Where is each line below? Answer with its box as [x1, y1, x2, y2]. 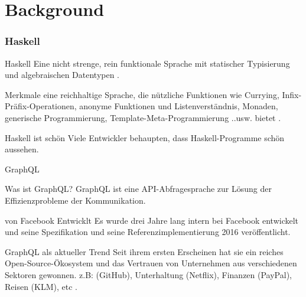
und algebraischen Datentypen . [5, 68, 120, 81]
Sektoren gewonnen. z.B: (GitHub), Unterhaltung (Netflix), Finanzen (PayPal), [5, 268, 292, 280]
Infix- [282, 88, 302, 100]
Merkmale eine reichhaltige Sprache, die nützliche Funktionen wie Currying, [5, 88, 279, 100]
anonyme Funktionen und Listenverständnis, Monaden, [79, 100, 278, 112]
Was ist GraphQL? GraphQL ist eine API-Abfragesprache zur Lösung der [5, 182, 272, 195]
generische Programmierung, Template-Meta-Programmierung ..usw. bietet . [5, 111, 281, 123]
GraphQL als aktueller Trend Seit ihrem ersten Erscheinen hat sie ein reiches [5, 245, 284, 257]
